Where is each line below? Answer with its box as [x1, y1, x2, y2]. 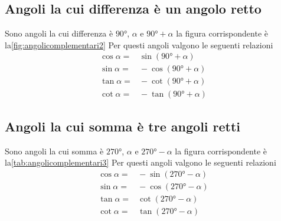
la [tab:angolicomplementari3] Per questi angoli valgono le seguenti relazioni [5, 156, 276, 169]
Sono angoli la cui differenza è [5, 27, 113, 39]
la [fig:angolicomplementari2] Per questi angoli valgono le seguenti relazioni [5, 38, 273, 51]
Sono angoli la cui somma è [5, 144, 104, 157]
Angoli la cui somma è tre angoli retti [5, 117, 241, 135]
